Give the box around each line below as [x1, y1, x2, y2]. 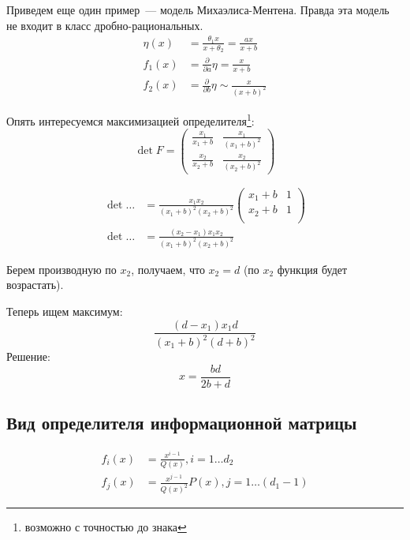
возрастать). [6, 276, 64, 293]
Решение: [6, 348, 50, 365]
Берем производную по [6, 261, 117, 277]
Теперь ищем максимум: [6, 303, 123, 320]
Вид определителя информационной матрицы [6, 411, 357, 435]
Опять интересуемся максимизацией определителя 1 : [6, 110, 255, 129]
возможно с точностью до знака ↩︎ [24, 519, 187, 535]
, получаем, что [131, 261, 205, 277]
